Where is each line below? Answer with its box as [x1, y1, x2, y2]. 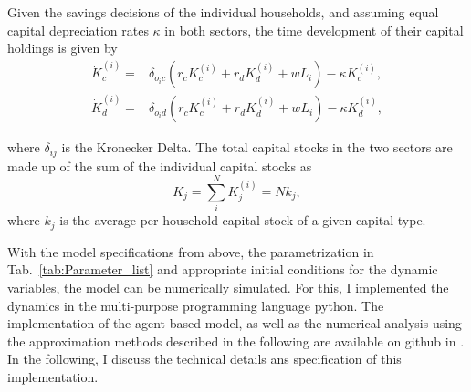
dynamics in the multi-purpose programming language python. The [7, 295, 384, 315]
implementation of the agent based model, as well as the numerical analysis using [7, 314, 462, 333]
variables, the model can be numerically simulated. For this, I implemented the [7, 277, 449, 296]
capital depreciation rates [7, 20, 149, 39]
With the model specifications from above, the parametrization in [7, 242, 374, 261]
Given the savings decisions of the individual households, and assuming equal [7, 3, 439, 21]
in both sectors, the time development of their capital [164, 20, 464, 39]
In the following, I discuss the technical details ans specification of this [7, 349, 402, 368]
